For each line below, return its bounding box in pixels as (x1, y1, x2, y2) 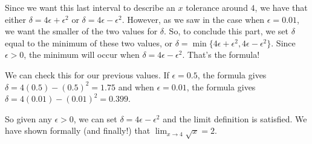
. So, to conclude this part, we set (164, 25, 288, 37)
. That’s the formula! (182, 48, 260, 61)
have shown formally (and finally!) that (5, 124, 151, 137)
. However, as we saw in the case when (122, 13, 265, 25)
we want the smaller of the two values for (5, 25, 158, 37)
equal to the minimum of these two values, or (5, 36, 173, 49)
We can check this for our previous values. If (5, 68, 169, 81)
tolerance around (186, 1, 248, 13)
